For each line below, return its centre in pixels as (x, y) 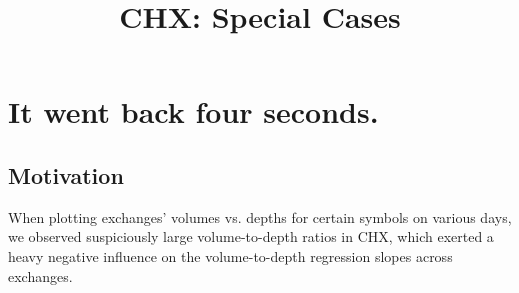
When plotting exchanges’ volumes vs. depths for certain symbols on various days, (260, 216)
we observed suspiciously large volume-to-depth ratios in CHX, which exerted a (251, 236)
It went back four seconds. (193, 111)
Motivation (66, 174)
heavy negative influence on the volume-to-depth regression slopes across (230, 255)
